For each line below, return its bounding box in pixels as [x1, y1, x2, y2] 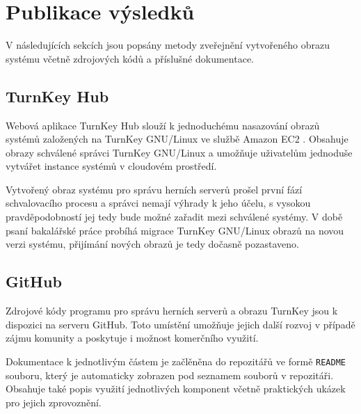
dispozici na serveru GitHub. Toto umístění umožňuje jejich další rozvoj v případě [6, 317, 355, 331]
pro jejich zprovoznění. [6, 395, 102, 409]
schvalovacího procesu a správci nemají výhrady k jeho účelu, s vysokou [6, 196, 311, 210]
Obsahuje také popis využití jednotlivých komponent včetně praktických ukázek [6, 381, 346, 396]
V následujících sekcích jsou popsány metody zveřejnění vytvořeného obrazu [6, 38, 330, 52]
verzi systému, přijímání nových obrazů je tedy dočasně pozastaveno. [6, 237, 299, 251]
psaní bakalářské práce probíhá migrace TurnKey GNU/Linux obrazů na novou [6, 223, 344, 237]
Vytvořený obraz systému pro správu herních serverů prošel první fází [6, 182, 303, 196]
